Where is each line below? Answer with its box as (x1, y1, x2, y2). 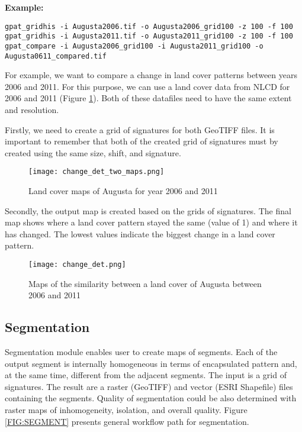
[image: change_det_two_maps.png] (28, 167, 165, 176)
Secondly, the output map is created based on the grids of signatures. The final (5, 204, 291, 217)
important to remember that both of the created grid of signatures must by (5, 135, 278, 147)
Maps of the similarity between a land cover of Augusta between (28, 277, 262, 289)
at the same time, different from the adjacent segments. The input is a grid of (5, 369, 287, 381)
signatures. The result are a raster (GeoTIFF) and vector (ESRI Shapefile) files (5, 380, 293, 392)
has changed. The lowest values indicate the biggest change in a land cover (5, 227, 275, 240)
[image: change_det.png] (28, 260, 126, 269)
